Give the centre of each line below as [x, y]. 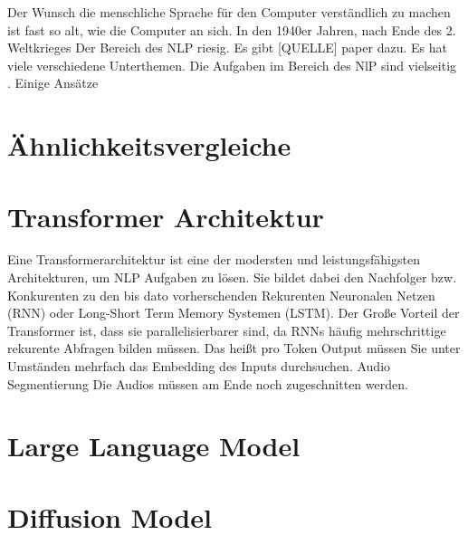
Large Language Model [154, 446]
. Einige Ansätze [53, 83]
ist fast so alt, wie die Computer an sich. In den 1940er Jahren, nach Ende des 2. [232, 29]
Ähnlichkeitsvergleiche [149, 145]
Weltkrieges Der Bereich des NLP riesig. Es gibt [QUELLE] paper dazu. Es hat [227, 48]
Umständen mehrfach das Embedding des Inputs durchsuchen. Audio [199, 366]
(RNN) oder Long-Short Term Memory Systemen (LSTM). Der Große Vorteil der [234, 313]
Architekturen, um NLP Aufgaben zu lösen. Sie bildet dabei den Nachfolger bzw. [232, 277]
